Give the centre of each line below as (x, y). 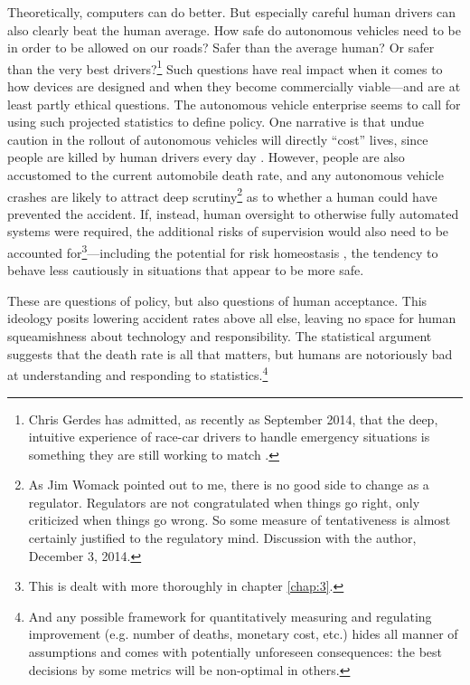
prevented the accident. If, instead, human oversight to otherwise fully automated (233, 213)
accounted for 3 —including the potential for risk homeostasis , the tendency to (223, 251)
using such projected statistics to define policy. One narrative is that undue (216, 122)
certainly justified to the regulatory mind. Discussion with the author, (222, 538)
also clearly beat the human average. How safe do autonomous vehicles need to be (234, 29)
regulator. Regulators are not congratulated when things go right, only (224, 502)
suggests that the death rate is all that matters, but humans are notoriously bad (230, 353)
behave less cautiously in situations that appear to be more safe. (186, 270)
